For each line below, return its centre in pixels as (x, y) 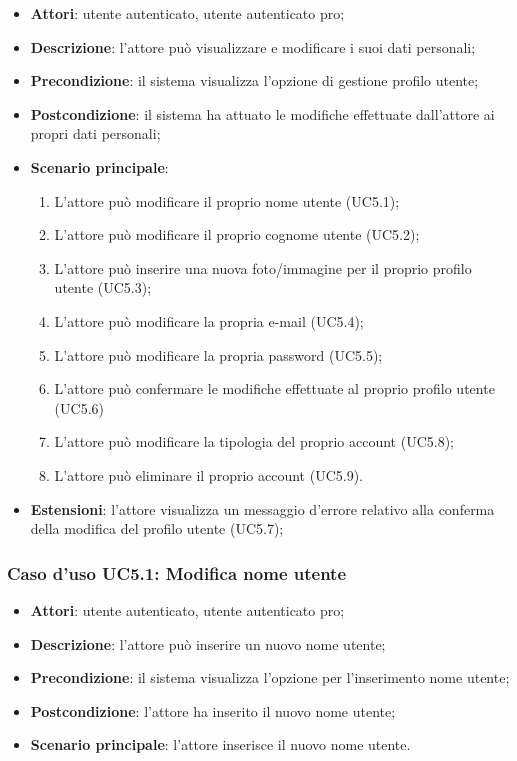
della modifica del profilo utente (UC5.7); (157, 528)
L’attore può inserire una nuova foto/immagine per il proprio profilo (263, 267)
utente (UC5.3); (103, 287)
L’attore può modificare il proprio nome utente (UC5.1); (227, 200)
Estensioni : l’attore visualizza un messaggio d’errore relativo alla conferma (262, 508)
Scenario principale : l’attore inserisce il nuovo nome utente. (220, 744)
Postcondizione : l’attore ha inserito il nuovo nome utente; (213, 710)
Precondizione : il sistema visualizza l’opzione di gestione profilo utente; (254, 80)
